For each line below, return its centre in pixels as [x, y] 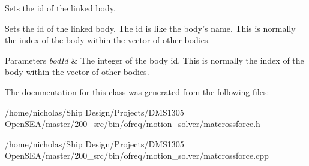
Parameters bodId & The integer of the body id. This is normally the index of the [154, 60]
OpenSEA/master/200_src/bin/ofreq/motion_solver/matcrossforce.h [133, 124]
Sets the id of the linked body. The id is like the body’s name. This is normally [150, 28]
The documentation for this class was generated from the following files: [137, 91]
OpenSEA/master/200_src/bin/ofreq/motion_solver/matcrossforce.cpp [137, 156]
